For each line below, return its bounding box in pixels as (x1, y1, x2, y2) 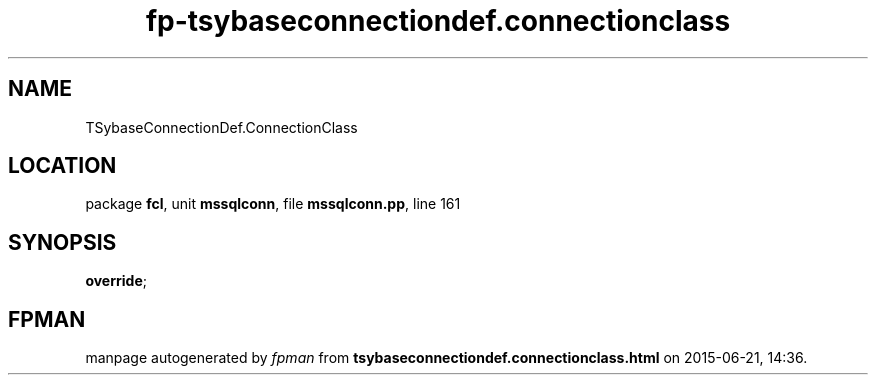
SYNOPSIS (8, 229, 117, 255)
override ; (85, 272, 147, 290)
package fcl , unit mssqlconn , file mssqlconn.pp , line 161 (85, 195, 461, 213)
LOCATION (8, 153, 117, 179)
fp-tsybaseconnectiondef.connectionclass (145, 4, 731, 38)
